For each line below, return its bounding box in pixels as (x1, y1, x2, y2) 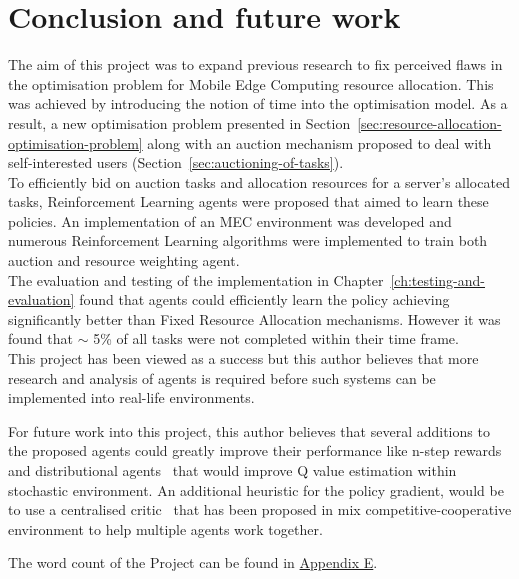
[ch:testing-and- (390, 269, 486, 290)
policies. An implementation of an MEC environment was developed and (8, 210, 452, 231)
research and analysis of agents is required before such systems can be (8, 367, 436, 388)
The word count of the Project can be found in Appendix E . (8, 552, 378, 573)
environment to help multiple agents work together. (8, 518, 323, 539)
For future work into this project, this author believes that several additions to (8, 420, 490, 441)
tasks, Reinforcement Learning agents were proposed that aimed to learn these (8, 191, 489, 212)
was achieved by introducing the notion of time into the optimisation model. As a (8, 93, 508, 114)
